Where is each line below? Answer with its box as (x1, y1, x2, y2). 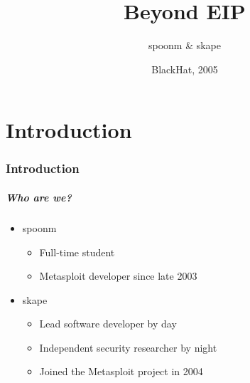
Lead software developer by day (39, 316, 177, 331)
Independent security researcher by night (39, 340, 217, 355)
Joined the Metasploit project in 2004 (39, 364, 203, 379)
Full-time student (39, 244, 115, 259)
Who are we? (6, 189, 72, 204)
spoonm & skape (148, 38, 222, 53)
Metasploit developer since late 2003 (39, 268, 197, 283)
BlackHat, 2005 (151, 61, 218, 76)
